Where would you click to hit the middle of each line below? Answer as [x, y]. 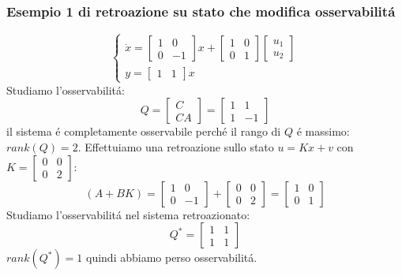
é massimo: [323, 131]
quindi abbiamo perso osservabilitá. [171, 257]
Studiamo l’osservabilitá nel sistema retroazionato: [128, 214]
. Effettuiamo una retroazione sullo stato [176, 146]
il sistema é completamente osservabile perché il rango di [144, 131]
